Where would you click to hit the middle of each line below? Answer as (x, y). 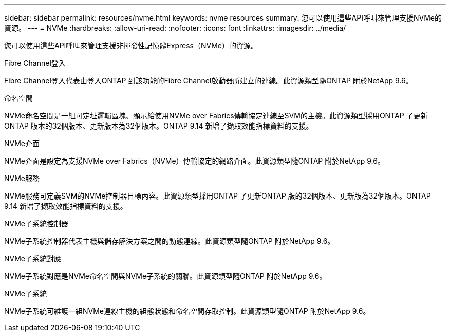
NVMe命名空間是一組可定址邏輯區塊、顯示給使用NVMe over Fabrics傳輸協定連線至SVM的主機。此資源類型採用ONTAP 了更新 (216, 116)
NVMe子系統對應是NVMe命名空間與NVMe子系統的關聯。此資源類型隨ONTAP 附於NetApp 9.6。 (165, 276)
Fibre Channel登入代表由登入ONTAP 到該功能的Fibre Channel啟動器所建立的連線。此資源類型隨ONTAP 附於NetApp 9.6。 (209, 81)
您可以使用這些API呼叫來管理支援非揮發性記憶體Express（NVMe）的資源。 (131, 46)
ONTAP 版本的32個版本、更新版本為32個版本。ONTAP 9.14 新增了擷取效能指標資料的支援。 (159, 126)
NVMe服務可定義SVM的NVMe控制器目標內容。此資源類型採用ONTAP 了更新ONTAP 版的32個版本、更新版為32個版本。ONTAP (218, 196)
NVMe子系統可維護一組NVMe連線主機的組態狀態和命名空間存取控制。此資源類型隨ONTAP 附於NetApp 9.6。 (187, 311)
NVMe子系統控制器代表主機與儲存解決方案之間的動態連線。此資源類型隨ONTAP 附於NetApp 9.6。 (170, 241)
